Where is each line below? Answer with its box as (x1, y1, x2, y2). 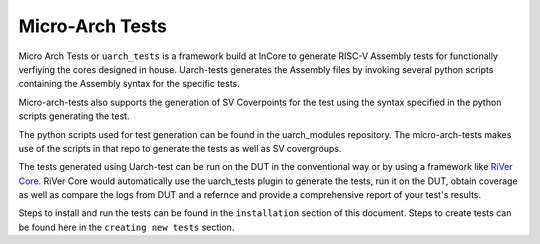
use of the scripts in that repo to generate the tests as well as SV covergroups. (18, 142, 342, 154)
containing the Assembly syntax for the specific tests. (18, 78, 240, 90)
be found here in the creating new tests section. (18, 221, 235, 233)
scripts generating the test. (18, 110, 130, 122)
